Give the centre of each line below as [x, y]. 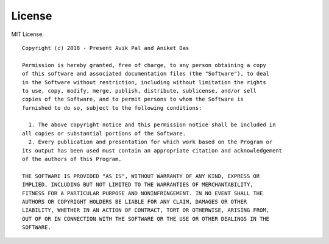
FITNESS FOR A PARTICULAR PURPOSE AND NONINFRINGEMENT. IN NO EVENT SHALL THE [143, 193]
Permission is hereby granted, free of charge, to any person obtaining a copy [144, 65]
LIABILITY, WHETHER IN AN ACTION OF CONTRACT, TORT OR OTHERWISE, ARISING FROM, [146, 210]
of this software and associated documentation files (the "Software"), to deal [146, 74]
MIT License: [27, 34]
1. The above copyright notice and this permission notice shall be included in [152, 125]
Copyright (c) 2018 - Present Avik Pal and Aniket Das [106, 48]
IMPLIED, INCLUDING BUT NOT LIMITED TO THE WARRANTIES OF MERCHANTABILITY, [138, 185]
